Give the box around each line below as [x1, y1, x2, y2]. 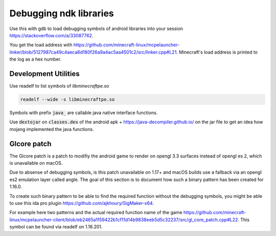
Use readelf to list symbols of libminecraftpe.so [9, 83, 109, 89]
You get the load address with [9, 42, 73, 48]
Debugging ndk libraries [9, 8, 114, 19]
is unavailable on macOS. [9, 160, 63, 166]
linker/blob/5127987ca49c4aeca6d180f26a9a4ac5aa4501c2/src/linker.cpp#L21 [9, 49, 177, 55]
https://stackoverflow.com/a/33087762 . [9, 32, 94, 38]
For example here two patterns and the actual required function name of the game [9, 209, 182, 216]
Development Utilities [9, 69, 80, 78]
